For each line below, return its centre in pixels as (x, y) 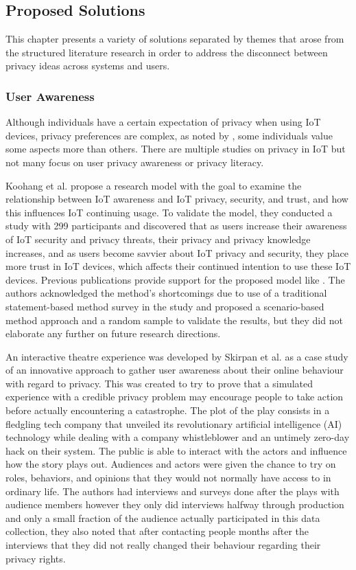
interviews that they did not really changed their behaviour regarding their (163, 545)
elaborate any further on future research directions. (113, 333)
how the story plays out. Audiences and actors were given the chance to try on (171, 464)
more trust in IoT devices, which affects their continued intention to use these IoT (178, 266)
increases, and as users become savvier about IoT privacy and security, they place (177, 252)
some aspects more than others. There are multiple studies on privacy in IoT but (176, 149)
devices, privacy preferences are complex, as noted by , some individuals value (169, 135)
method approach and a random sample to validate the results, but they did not (174, 320)
